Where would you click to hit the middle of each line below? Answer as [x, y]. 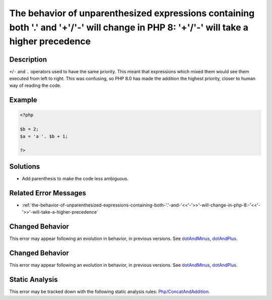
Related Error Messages [48, 193]
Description [28, 59]
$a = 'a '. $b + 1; [44, 136]
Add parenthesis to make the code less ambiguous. [75, 178]
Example [23, 100]
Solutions [25, 166]
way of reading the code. [35, 85]
